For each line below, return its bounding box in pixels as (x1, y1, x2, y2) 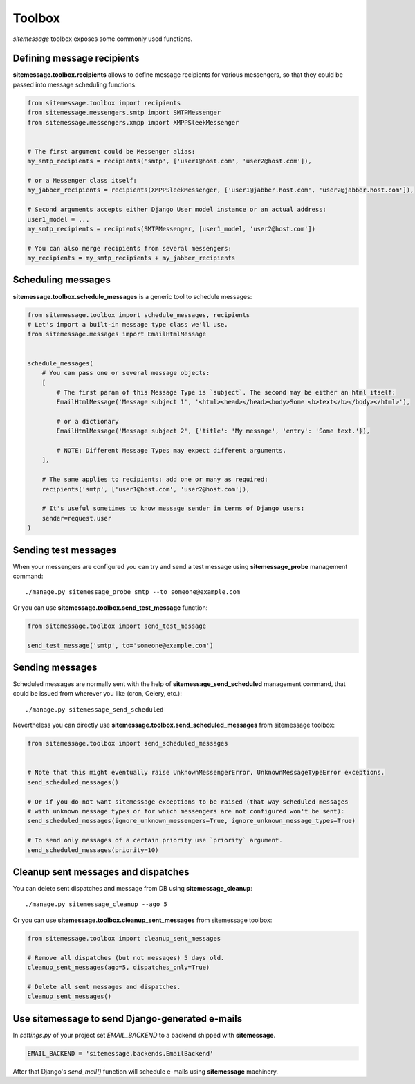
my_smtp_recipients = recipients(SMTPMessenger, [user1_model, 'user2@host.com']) (27, 225, 316, 233)
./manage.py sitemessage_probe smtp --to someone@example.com (25, 588, 241, 596)
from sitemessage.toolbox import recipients (27, 99, 181, 107)
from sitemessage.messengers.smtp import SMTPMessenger (27, 109, 221, 117)
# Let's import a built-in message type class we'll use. (27, 320, 228, 328)
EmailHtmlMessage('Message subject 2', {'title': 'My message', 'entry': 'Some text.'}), (56, 427, 370, 435)
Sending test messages (12, 544, 117, 556)
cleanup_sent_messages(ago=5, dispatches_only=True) (27, 963, 210, 971)
